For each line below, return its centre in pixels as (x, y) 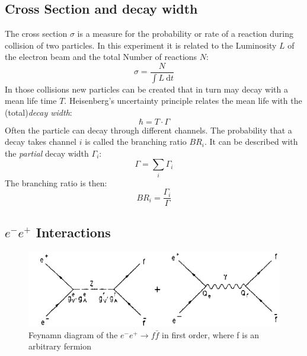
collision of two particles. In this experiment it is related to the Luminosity (141, 45)
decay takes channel (41, 142)
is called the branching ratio (136, 142)
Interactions (73, 232)
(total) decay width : (39, 112)
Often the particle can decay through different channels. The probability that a (148, 130)
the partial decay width (47, 153)
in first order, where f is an (211, 334)
